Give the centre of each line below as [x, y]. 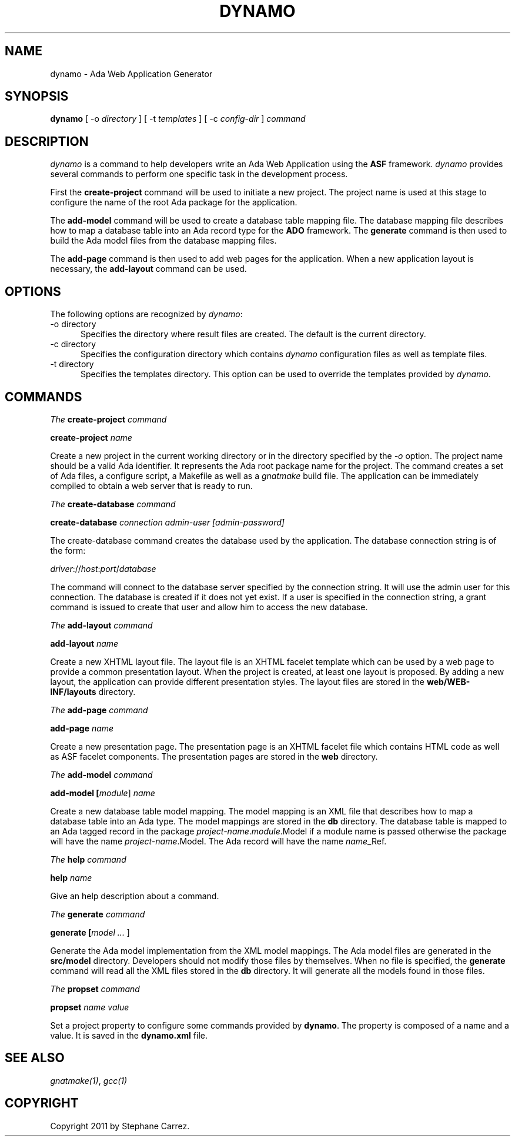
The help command [88, 859]
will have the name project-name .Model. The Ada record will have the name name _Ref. [218, 841]
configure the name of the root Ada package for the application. [174, 202]
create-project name [91, 437]
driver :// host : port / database [103, 568]
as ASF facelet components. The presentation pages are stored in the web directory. [214, 756]
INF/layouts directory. [93, 691]
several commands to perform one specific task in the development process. [199, 174]
